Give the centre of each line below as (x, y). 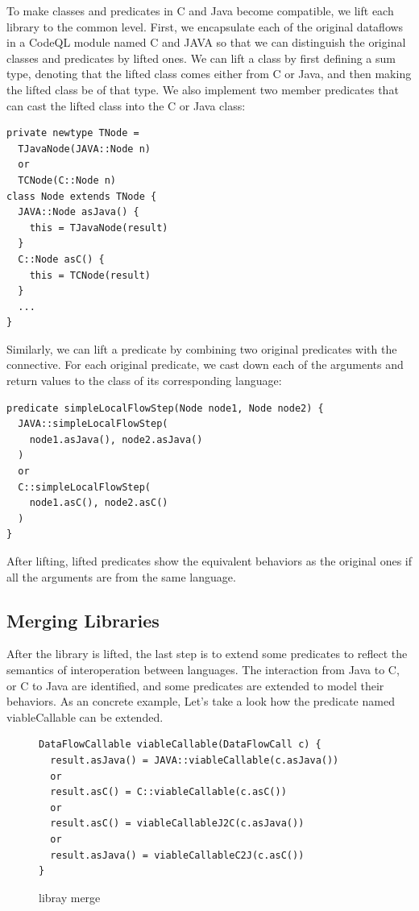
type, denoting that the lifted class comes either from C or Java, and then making (209, 74)
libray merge (70, 897)
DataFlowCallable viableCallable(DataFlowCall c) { (180, 745)
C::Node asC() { (61, 259)
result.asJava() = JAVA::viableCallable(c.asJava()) (195, 760)
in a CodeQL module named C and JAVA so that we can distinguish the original (206, 42)
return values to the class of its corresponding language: (144, 381)
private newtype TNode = (73, 133)
